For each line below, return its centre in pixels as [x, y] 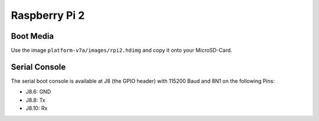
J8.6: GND [38, 92]
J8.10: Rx [37, 108]
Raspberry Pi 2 [48, 15]
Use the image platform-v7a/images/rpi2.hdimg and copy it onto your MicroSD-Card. [122, 51]
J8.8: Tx [35, 100]
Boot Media [32, 36]
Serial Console [38, 67]
